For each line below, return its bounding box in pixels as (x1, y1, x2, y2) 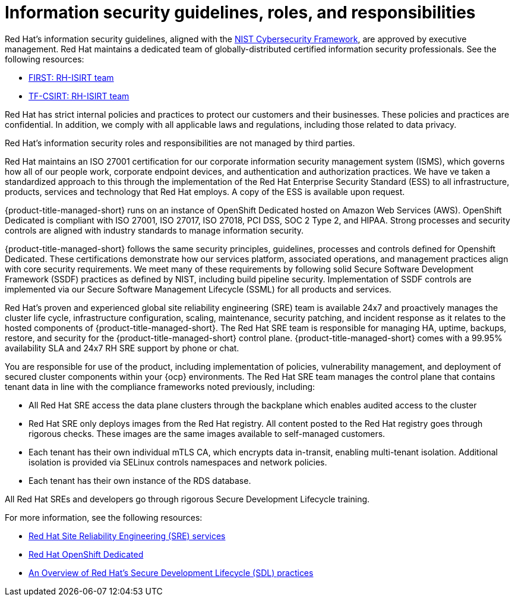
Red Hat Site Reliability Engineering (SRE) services (29, 530, 226, 541)
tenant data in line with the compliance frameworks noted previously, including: (5, 381, 315, 392)
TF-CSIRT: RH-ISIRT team (29, 90, 129, 101)
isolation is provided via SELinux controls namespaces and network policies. (29, 457, 327, 467)
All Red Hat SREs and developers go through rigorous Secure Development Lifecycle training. (5, 493, 370, 504)
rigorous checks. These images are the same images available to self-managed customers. (29, 428, 386, 439)
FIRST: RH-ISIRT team (29, 72, 114, 83)
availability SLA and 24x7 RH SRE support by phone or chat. (5, 342, 239, 353)
